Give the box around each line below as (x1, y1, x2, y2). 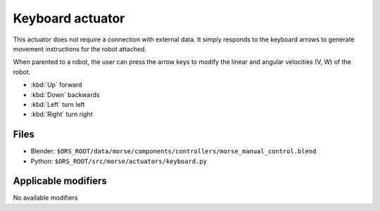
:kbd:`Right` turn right (30, 110, 93, 119)
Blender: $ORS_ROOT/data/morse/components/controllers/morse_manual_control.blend (30, 147, 317, 155)
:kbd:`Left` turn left (30, 100, 85, 108)
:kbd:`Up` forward (30, 81, 82, 89)
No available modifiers (13, 193, 78, 202)
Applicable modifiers (13, 175, 107, 187)
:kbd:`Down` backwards (30, 90, 100, 98)
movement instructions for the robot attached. (13, 44, 147, 53)
